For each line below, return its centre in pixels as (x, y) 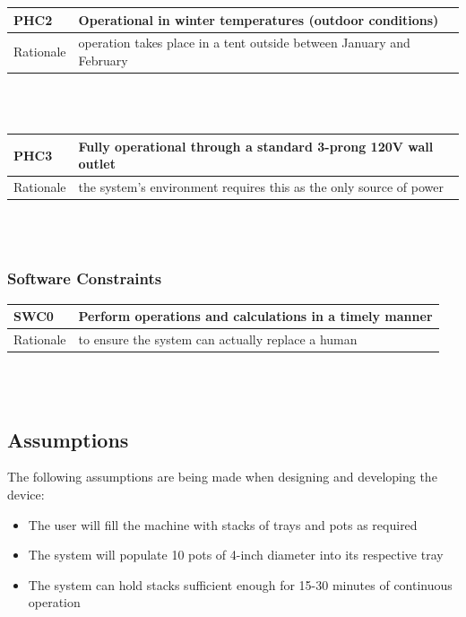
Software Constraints (85, 278)
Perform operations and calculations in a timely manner (255, 316)
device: (26, 495)
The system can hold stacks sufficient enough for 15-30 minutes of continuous (240, 584)
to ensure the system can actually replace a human (218, 339)
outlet (97, 164)
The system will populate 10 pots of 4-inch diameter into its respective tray (236, 555)
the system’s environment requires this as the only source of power (261, 187)
